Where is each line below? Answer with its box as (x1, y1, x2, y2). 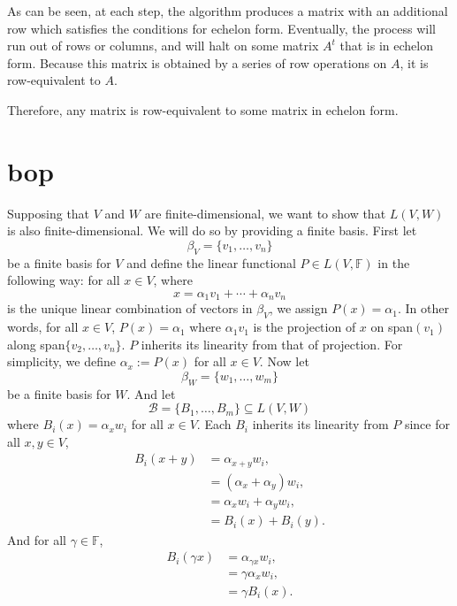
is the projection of (253, 318, 356, 336)
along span (7, 334, 65, 353)
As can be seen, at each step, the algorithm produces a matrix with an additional (7, 2, 448, 19)
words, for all (7, 318, 79, 336)
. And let (126, 384, 176, 403)
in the (377, 253, 410, 272)
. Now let (259, 352, 309, 371)
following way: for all (7, 271, 120, 289)
